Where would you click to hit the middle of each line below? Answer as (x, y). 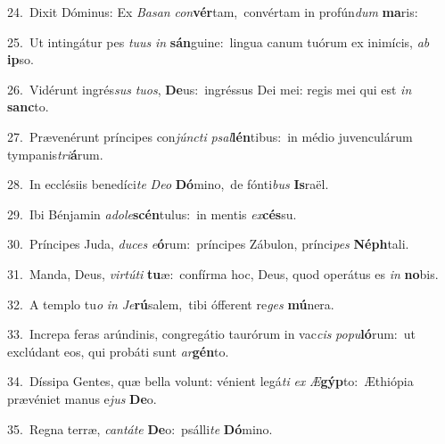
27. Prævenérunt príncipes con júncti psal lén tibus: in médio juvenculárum (210, 136)
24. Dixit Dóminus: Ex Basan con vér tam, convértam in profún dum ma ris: (213, 12)
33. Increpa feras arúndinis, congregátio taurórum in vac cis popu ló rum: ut (211, 334)
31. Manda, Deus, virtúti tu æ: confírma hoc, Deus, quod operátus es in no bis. (223, 273)
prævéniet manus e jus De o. (82, 398)
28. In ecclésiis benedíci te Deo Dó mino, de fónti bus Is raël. (168, 184)
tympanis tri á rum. (55, 154)
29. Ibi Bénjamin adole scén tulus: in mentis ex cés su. (152, 214)
